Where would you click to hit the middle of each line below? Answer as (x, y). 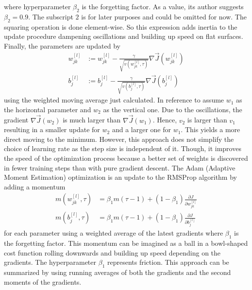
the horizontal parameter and (48, 109)
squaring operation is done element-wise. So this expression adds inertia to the (121, 26)
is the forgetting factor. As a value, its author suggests (163, 6)
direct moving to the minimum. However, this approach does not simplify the (119, 139)
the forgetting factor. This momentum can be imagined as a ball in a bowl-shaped (126, 243)
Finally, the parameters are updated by (62, 45)
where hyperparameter (37, 6)
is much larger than (92, 120)
